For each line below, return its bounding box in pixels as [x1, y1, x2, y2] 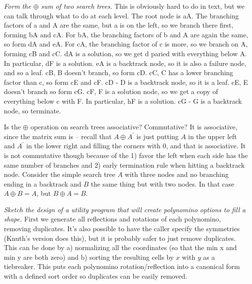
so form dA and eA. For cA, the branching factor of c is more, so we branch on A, [4, 39, 248, 49]
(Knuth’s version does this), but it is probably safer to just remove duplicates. [4, 233, 236, 243]
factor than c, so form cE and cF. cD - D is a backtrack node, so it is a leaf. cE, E [4, 77, 248, 87]
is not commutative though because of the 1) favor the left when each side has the [4, 150, 248, 160]
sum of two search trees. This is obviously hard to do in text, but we [41, 1, 245, 11]
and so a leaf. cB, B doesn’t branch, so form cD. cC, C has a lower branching [4, 67, 234, 78]
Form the [4, 1, 31, 11]
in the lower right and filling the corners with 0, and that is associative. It [26, 141, 246, 151]
